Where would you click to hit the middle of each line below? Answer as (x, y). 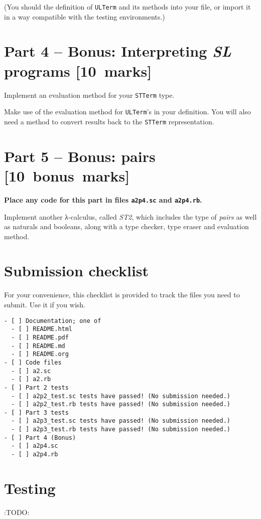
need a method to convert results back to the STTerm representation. (109, 121)
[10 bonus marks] (67, 175)
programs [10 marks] (78, 70)
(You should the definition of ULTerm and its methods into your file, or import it (127, 7)
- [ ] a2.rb (31, 379)
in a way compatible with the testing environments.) (85, 16)
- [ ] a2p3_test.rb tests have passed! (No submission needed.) (121, 429)
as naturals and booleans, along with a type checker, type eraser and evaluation (126, 226)
